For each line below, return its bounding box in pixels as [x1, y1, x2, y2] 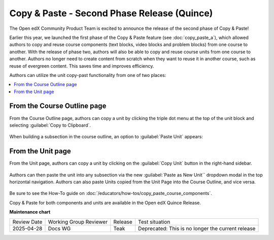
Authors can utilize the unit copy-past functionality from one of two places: [9, 72, 166, 78]
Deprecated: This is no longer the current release [138, 225, 256, 232]
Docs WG [48, 225, 71, 232]
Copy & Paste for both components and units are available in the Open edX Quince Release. [9, 199, 201, 206]
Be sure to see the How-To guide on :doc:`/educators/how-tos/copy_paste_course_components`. [9, 190, 213, 196]
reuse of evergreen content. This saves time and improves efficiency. [9, 63, 154, 69]
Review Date [12, 218, 43, 225]
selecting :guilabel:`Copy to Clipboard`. [9, 122, 91, 128]
